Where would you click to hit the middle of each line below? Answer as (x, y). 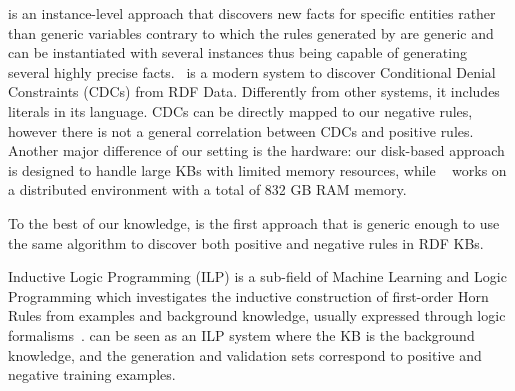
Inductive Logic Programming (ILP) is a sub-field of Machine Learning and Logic (257, 276)
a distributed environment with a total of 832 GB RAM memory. (207, 189)
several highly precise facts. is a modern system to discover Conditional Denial (252, 71)
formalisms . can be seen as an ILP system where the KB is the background (241, 334)
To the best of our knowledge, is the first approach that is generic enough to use (254, 222)
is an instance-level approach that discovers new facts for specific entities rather (252, 13)
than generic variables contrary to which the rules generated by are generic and (251, 32)
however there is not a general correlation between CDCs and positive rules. (241, 130)
